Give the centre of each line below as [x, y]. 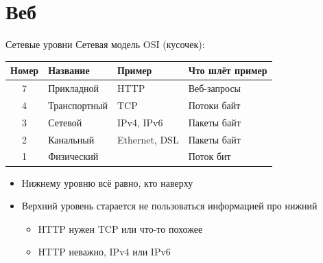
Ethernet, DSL [148, 139]
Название [69, 70]
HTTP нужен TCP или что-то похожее [120, 228]
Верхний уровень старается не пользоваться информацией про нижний [169, 206]
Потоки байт [214, 105]
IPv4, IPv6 [140, 122]
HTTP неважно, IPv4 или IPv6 [104, 252]
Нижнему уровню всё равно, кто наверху [107, 182]
